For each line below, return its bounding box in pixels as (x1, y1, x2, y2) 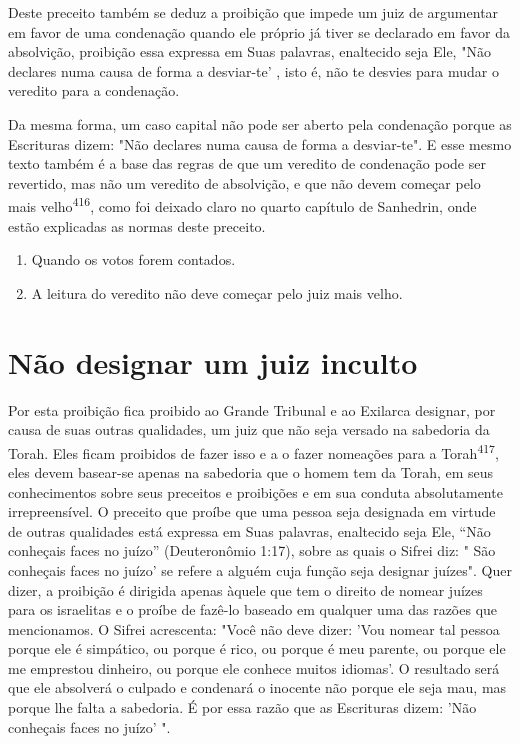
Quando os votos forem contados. (31, 249, 236, 270)
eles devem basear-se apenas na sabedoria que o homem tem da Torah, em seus (8, 461, 494, 482)
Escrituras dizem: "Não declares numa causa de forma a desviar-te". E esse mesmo (8, 133, 512, 154)
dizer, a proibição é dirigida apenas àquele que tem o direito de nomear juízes (8, 579, 483, 600)
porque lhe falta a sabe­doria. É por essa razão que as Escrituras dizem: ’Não (8, 697, 477, 718)
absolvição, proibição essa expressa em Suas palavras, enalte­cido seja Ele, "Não (8, 41, 491, 62)
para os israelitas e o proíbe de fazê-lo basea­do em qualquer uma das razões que (8, 599, 498, 620)
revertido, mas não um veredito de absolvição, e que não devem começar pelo (8, 172, 481, 193)
